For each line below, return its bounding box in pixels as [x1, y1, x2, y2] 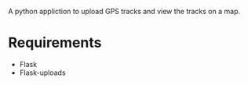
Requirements [8, 34, 102, 51]
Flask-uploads [19, 68, 66, 77]
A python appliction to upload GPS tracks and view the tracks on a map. [8, 7, 241, 16]
